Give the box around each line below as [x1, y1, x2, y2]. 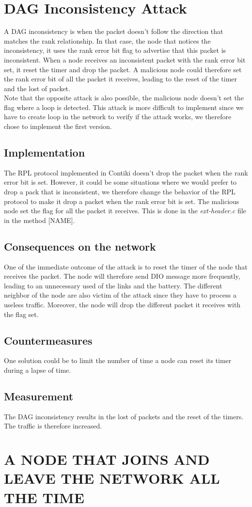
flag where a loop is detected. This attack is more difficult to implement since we [4, 102, 244, 112]
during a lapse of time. [4, 364, 71, 375]
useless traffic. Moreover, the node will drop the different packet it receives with [4, 300, 241, 309]
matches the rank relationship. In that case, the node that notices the [4, 35, 211, 46]
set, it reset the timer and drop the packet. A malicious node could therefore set [4, 64, 242, 74]
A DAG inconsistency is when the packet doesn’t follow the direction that [4, 26, 223, 36]
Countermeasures [4, 333, 93, 348]
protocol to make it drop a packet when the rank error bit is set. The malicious [4, 196, 239, 206]
